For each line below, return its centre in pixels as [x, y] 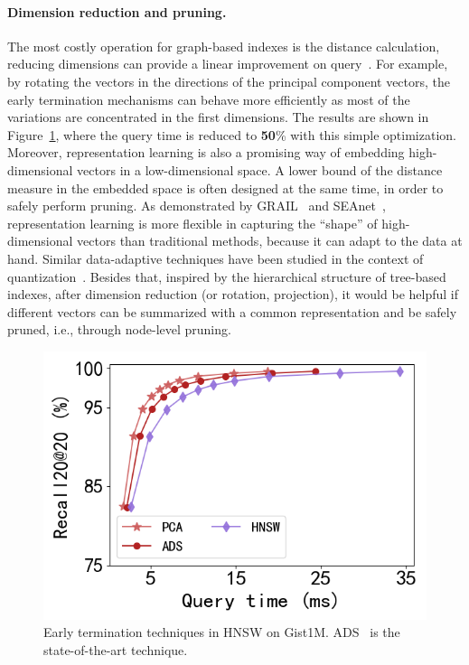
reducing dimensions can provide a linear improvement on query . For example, [228, 64]
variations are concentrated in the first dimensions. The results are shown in [218, 117]
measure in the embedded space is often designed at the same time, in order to [225, 187]
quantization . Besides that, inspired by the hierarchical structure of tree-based [227, 276]
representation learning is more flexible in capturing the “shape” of [192, 223]
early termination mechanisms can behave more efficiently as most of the [209, 99]
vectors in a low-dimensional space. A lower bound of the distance [260, 169]
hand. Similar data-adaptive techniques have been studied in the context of [216, 258]
